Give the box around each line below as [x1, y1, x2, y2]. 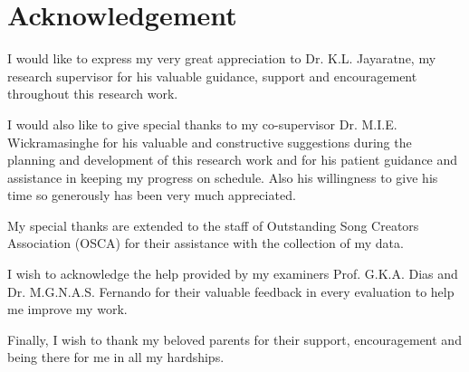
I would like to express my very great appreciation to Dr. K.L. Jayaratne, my [7, 49, 436, 68]
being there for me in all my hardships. [7, 348, 225, 367]
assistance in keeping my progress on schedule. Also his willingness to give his [7, 167, 438, 186]
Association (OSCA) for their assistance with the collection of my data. [7, 234, 404, 253]
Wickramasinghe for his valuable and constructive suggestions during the [7, 132, 412, 151]
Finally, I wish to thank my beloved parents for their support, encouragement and [7, 329, 462, 348]
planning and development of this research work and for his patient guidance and [7, 150, 458, 169]
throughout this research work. [7, 84, 178, 103]
